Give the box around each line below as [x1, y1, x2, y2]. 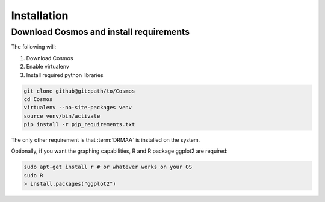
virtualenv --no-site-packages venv [23, 104, 132, 111]
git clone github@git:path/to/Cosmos [23, 87, 135, 94]
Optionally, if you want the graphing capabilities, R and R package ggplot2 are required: [11, 147, 228, 155]
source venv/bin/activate [23, 112, 101, 120]
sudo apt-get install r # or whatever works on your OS [23, 164, 193, 171]
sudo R [23, 172, 43, 179]
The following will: [11, 43, 57, 50]
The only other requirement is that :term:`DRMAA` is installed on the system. [11, 136, 200, 144]
